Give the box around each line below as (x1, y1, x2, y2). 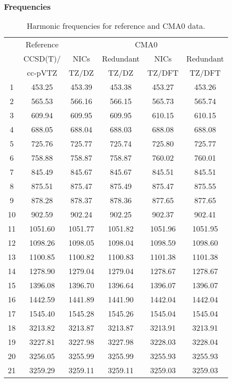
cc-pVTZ (27, 67, 58, 79)
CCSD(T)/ (23, 53, 61, 64)
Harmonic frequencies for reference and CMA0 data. (26, 20, 205, 32)
